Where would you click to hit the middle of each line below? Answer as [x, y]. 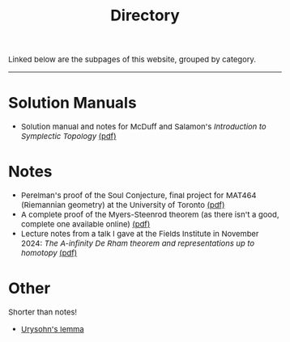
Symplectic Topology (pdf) [68, 136]
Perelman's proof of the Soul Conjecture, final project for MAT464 [139, 196]
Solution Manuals [72, 103]
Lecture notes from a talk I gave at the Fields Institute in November [140, 234]
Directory [145, 15]
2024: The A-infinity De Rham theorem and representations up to [137, 244]
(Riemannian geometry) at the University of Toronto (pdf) [123, 205]
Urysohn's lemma [52, 329]
